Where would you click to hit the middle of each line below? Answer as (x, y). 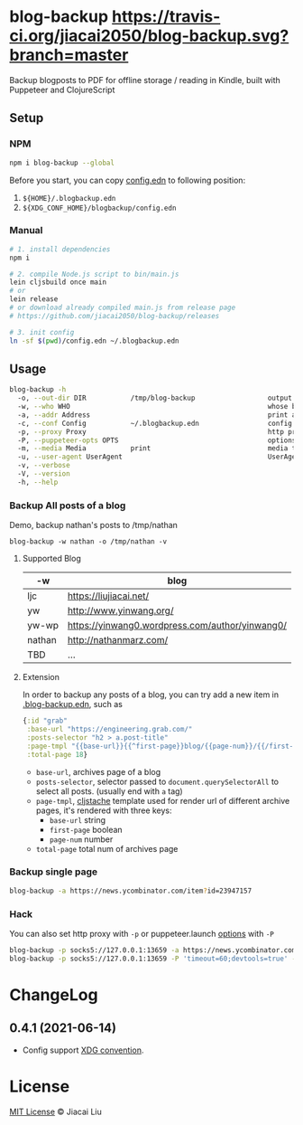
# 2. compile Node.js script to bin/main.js (94, 274)
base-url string (78, 819)
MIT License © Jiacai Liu (55, 1111)
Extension (41, 677)
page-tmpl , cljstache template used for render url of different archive (163, 800)
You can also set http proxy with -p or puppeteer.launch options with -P (142, 934)
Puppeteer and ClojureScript (62, 90)
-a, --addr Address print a (157, 415)
